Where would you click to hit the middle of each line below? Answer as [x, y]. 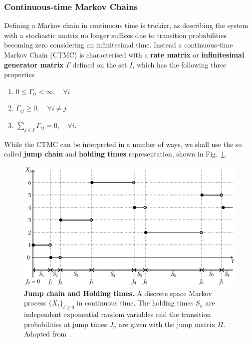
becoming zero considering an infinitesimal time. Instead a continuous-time [119, 45]
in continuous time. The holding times [135, 303]
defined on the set [100, 64]
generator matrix [34, 64]
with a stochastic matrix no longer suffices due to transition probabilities [115, 35]
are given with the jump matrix [167, 324]
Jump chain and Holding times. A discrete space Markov [118, 293]
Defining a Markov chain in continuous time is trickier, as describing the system [126, 25]
